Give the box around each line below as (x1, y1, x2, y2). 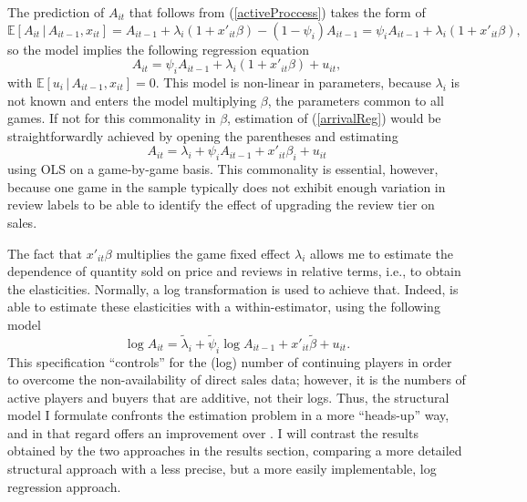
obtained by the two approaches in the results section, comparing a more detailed (7, 441, 462, 460)
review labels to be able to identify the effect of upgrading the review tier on (7, 195, 435, 214)
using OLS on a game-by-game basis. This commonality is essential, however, (7, 159, 439, 179)
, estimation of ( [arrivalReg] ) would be (227, 108, 441, 128)
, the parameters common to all (267, 90, 444, 109)
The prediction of (7, 3, 105, 21)
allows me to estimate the (310, 243, 453, 262)
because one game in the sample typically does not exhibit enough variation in (7, 177, 446, 196)
